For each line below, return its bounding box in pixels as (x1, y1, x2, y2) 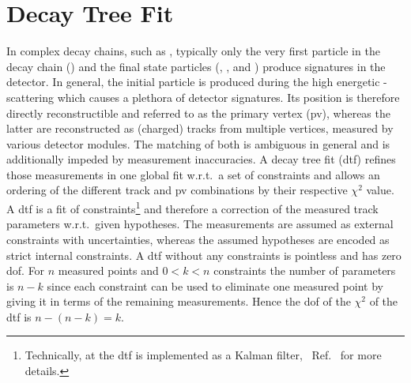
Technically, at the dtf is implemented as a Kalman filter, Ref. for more (25, 347, 382, 363)
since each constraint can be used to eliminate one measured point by (47, 277, 383, 294)
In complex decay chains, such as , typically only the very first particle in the (6, 43, 380, 59)
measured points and (58, 262, 159, 279)
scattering (6, 88, 55, 105)
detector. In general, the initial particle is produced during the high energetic (6, 73, 380, 90)
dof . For (6, 262, 45, 279)
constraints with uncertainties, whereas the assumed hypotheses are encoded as (6, 231, 390, 247)
